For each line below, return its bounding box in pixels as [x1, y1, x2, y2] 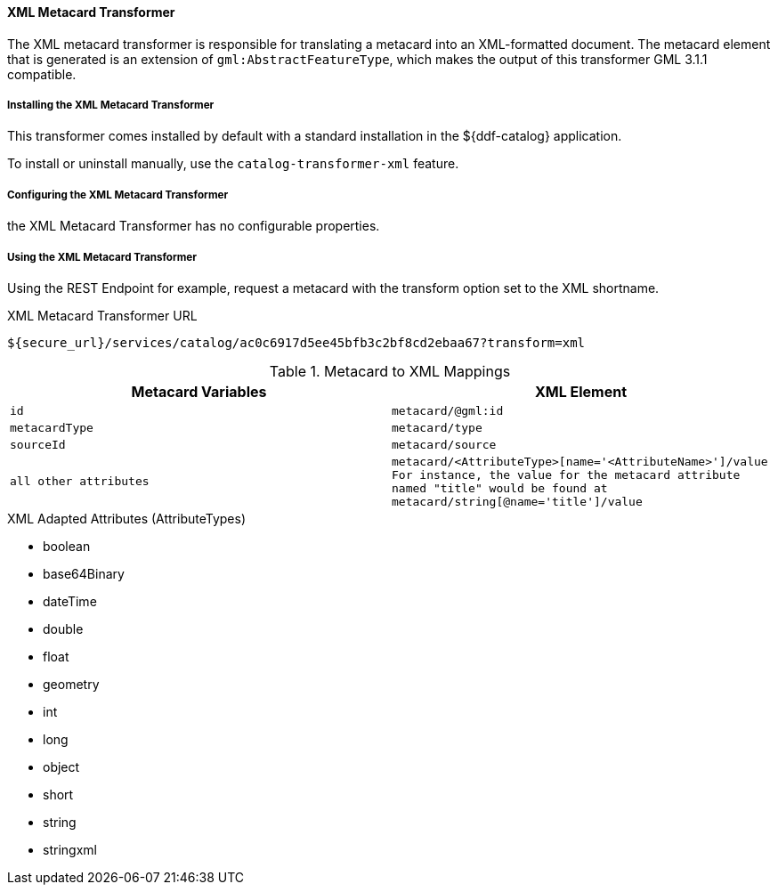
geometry [43, 676, 100, 692]
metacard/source [392, 437, 497, 451]
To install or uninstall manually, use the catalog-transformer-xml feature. [7, 156, 459, 172]
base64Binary [43, 565, 125, 581]
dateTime [43, 593, 97, 609]
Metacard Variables [131, 382, 267, 401]
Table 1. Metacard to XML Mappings [269, 361, 511, 380]
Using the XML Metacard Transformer [7, 250, 197, 264]
